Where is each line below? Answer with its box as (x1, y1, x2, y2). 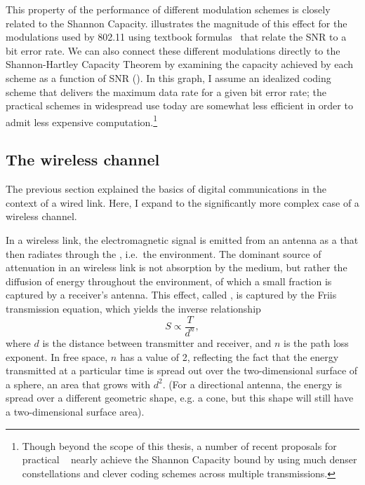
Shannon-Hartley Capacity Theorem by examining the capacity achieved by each (6, 57, 354, 71)
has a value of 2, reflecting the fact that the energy (119, 349, 339, 364)
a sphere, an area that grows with (6, 376, 150, 391)
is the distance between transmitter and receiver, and (42, 335, 272, 350)
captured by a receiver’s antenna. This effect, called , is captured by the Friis (6, 287, 337, 302)
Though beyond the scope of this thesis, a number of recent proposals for (22, 438, 337, 453)
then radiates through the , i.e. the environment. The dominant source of (6, 246, 321, 261)
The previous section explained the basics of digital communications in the (6, 182, 326, 196)
